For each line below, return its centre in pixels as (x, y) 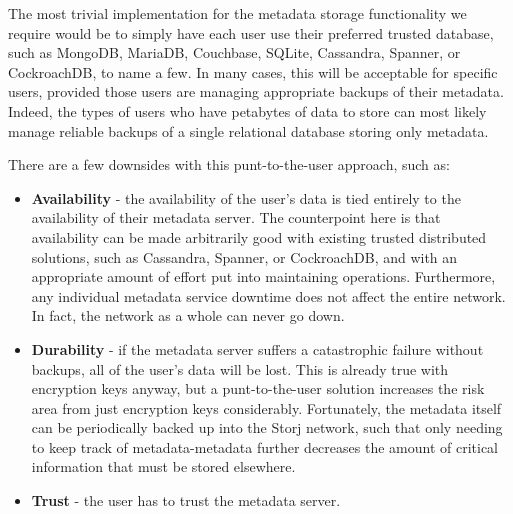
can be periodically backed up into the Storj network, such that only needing (267, 427)
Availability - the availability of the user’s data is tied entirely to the (246, 197)
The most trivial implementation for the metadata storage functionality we (237, 13)
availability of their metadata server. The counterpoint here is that (236, 217)
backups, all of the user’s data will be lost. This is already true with (240, 368)
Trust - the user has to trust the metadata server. (186, 500)
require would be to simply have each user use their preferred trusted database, (251, 32)
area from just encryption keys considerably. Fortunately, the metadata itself (266, 407)
